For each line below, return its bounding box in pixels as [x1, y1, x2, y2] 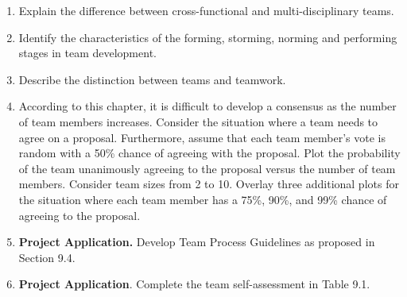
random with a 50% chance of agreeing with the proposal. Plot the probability [18, 145, 401, 161]
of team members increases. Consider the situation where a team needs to [18, 113, 378, 129]
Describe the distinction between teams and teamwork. [18, 71, 286, 87]
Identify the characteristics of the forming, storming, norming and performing [18, 29, 397, 45]
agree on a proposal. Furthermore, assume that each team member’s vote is [18, 129, 386, 145]
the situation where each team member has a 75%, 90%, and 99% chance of [18, 191, 387, 207]
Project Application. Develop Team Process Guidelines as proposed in [18, 233, 375, 250]
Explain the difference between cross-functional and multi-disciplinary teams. [18, 2, 394, 18]
